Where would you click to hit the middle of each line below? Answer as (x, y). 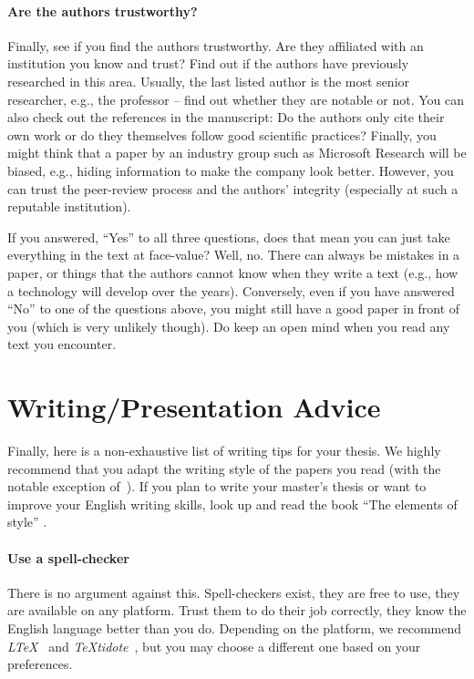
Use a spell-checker (68, 557)
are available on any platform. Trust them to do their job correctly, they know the (237, 610)
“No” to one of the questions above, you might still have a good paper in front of (234, 309)
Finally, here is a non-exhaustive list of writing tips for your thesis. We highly (224, 451)
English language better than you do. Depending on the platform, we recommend (235, 628)
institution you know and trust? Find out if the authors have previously (208, 63)
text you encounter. (62, 344)
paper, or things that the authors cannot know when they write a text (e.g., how (233, 272)
